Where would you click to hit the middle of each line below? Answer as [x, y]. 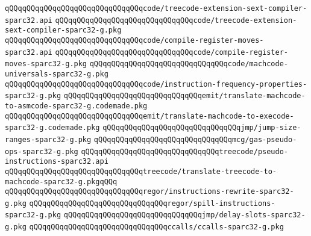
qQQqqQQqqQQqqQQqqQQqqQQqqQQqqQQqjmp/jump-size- [202, 128]
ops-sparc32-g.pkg [42, 151]
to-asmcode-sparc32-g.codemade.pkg [76, 106]
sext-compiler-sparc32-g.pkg [63, 30]
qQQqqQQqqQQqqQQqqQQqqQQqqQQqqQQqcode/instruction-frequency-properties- [156, 84]
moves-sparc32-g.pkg [46, 64]
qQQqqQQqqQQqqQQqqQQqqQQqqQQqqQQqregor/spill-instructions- [152, 203]
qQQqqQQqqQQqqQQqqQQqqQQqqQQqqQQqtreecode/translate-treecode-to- [141, 171]
